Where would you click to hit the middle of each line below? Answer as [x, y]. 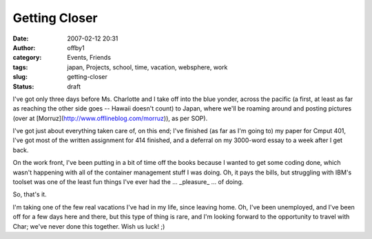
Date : [21, 38]
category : [27, 58]
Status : [23, 87]
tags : [20, 67]
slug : [20, 77]
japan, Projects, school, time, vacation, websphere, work [147, 67]
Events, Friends [89, 58]
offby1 [76, 47]
